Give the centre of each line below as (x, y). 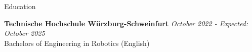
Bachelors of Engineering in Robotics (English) (77, 43)
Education (20, 6)
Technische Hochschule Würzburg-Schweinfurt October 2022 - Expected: (126, 23)
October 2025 (25, 33)
